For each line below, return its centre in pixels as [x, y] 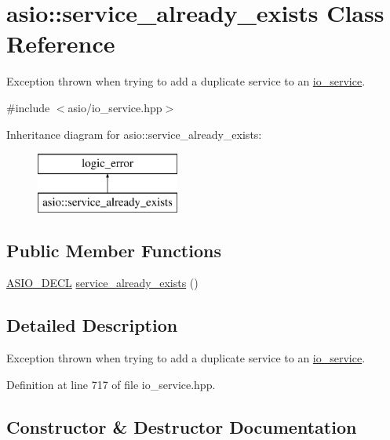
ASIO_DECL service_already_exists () [102, 283]
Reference [61, 44]
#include [28, 107]
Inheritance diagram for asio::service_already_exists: [134, 134]
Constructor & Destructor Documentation [182, 426]
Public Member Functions [114, 250]
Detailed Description [92, 325]
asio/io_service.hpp [115, 107]
